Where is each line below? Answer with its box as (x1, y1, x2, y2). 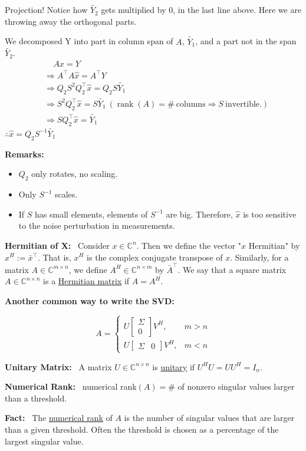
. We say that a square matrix (177, 263, 287, 275)
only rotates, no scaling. (31, 167, 118, 180)
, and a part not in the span (195, 35, 297, 47)
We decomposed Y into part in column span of (5, 35, 173, 47)
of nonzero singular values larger (177, 380, 295, 393)
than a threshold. (5, 391, 67, 404)
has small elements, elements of (35, 208, 148, 220)
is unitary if (152, 360, 195, 373)
